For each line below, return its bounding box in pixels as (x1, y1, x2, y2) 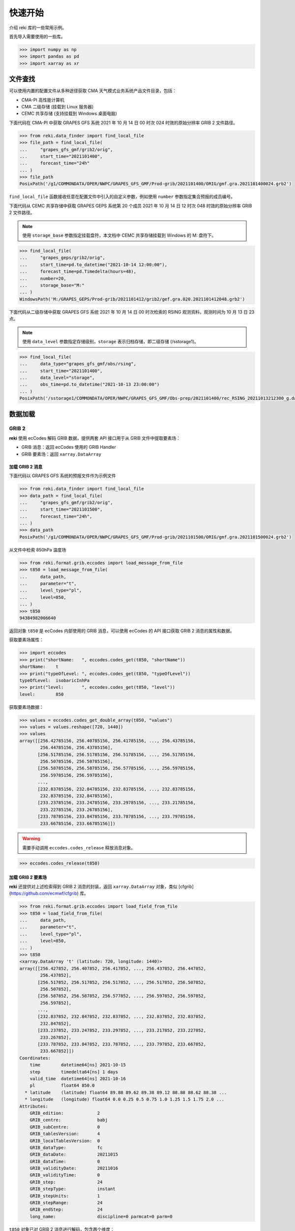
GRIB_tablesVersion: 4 (29, 1131, 100, 1137)
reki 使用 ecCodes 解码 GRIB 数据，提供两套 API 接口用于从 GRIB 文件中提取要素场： (9, 435, 181, 441)
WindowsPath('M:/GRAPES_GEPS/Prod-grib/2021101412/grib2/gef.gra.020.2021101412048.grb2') (19, 296, 245, 302)
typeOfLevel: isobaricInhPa (19, 678, 90, 683)
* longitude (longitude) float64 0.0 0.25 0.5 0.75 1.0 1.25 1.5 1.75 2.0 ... (25, 1097, 225, 1102)
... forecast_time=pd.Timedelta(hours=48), (19, 269, 136, 274)
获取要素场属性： (9, 637, 44, 643)
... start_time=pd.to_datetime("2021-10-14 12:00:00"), (19, 261, 168, 267)
